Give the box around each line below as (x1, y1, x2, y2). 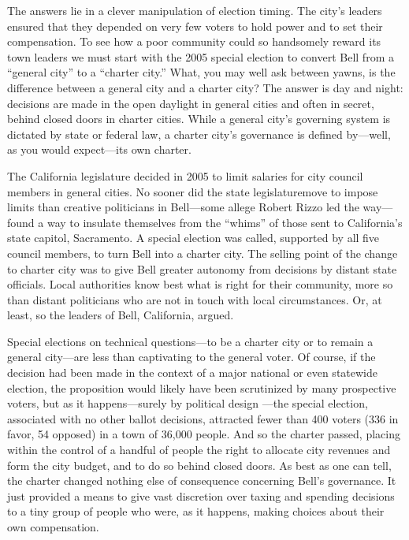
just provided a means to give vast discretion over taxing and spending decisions (7, 487, 395, 504)
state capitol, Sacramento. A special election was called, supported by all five (7, 229, 380, 246)
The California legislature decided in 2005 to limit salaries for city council (7, 167, 363, 184)
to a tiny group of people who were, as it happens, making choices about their (7, 503, 385, 520)
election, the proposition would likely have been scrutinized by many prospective (7, 379, 396, 396)
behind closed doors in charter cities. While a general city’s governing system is (7, 110, 391, 127)
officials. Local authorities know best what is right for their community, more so (7, 276, 393, 292)
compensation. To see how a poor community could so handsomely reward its (7, 33, 381, 50)
